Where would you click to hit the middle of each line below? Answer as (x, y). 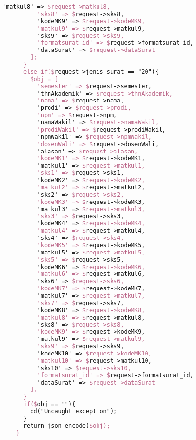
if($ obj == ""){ (49, 404)
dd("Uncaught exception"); (74, 411)
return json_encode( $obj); (66, 426)
